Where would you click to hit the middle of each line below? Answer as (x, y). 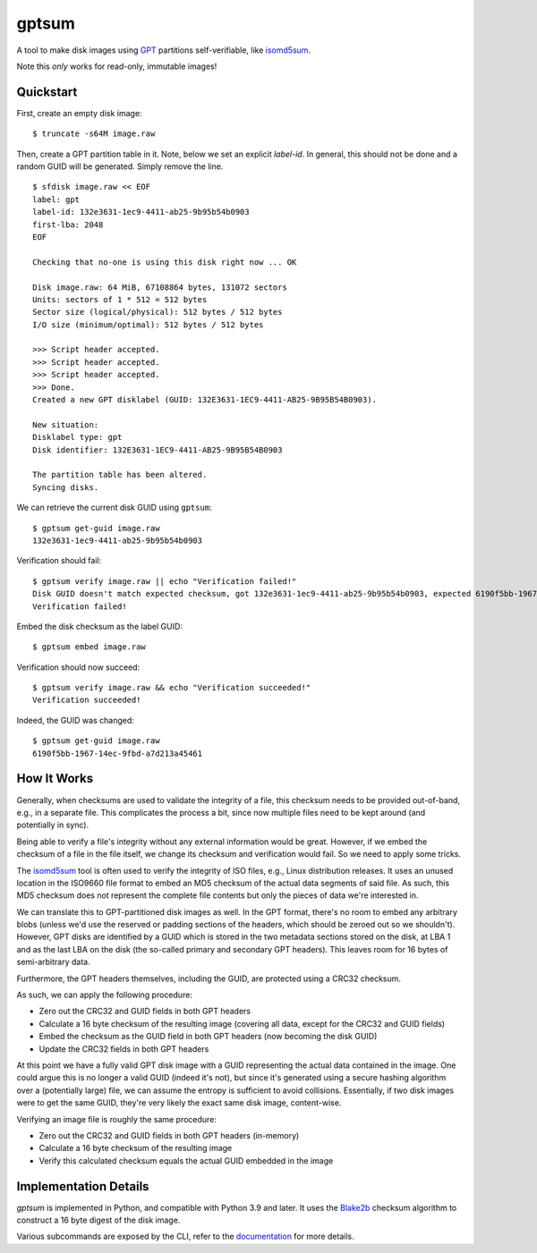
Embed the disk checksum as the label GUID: (100, 626)
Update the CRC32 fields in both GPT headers (124, 1049)
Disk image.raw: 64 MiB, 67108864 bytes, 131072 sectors (160, 287)
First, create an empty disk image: (79, 113)
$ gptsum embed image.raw (89, 647)
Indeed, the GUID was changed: (75, 720)
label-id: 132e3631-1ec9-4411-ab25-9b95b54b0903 (141, 212)
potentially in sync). (53, 825)
